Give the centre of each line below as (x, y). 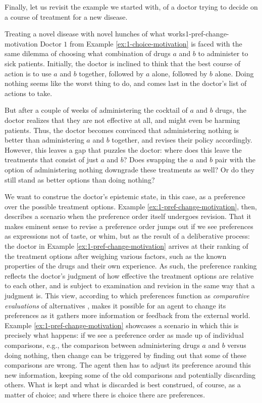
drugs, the (231, 110)
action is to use (28, 73)
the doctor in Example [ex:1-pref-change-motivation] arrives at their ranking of (126, 246)
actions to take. (29, 93)
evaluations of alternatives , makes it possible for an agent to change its (115, 305)
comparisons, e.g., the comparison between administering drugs (102, 345)
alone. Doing (234, 73)
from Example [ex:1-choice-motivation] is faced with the (156, 43)
